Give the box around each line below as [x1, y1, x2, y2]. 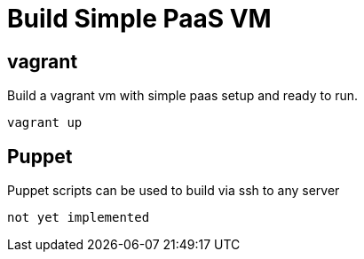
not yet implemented [7, 210, 150, 225]
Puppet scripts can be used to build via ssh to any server [7, 183, 340, 199]
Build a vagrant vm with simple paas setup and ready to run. [7, 88, 359, 104]
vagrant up [7, 115, 83, 130]
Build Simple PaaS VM [7, 4, 272, 34]
